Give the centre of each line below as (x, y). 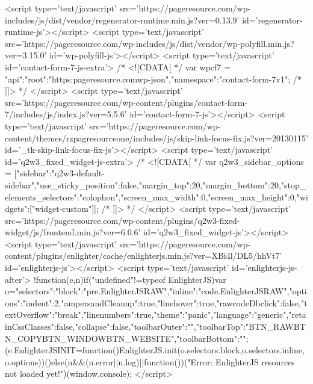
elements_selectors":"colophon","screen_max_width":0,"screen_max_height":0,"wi (156, 197)
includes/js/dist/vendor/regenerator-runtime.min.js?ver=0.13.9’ (122, 20)
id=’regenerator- (272, 20)
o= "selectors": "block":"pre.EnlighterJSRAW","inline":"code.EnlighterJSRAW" (146, 291)
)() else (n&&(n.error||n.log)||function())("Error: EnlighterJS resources (168, 361)
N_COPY (24, 338)
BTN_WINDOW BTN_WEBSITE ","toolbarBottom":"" (144, 338)
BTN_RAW (271, 327)
